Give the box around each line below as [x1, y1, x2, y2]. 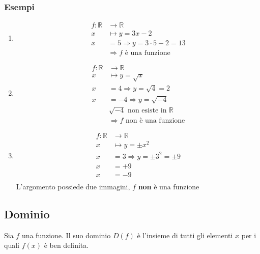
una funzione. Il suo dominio [21, 230, 111, 240]
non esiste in [128, 107, 167, 115]
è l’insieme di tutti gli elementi [137, 230, 233, 240]
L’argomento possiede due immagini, [16, 181, 130, 191]
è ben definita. [44, 240, 89, 250]
